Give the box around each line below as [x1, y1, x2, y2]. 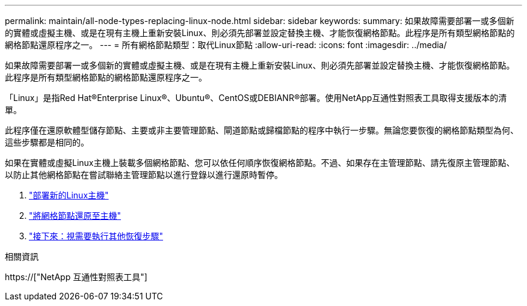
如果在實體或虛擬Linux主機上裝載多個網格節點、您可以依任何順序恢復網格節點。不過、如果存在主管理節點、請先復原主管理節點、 [5, 158, 515, 168]
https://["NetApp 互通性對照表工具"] [5, 272, 147, 282]
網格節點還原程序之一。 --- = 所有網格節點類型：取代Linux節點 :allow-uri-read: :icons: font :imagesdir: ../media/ [5, 40, 447, 50]
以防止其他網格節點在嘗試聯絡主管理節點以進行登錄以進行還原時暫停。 [5, 170, 283, 180]
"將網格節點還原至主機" [29, 210, 122, 221]
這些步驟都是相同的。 [5, 137, 89, 147]
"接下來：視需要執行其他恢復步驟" [29, 231, 164, 241]
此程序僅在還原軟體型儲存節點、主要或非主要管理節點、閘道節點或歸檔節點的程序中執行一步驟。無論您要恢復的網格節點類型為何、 [5, 125, 519, 135]
